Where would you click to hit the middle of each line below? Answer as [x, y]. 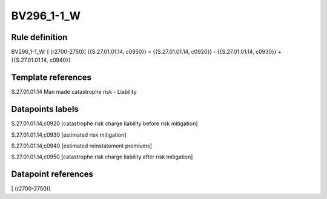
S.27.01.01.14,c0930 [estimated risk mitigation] [69, 135]
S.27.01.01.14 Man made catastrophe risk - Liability [74, 92]
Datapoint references [52, 175]
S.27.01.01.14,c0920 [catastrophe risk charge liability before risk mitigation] [104, 123]
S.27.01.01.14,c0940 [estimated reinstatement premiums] [82, 146]
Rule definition [39, 37]
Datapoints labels [45, 109]
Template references [51, 78]
